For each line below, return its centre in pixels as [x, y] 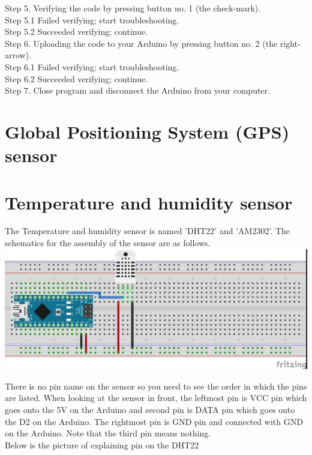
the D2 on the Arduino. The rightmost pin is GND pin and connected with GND [154, 421]
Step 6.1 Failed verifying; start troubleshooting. [92, 66]
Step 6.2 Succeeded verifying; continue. [76, 78]
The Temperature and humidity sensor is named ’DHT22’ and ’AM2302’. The [147, 231]
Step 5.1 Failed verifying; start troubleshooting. [92, 20]
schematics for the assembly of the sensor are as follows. [108, 243]
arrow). [18, 55]
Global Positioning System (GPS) [147, 131]
